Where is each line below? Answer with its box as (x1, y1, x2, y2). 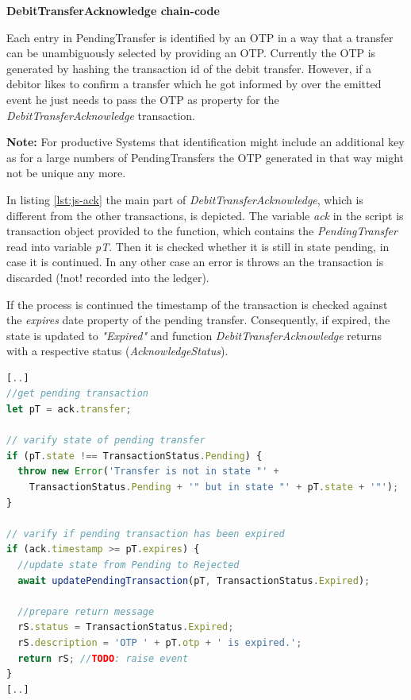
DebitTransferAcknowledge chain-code (6, 2, 220, 18)
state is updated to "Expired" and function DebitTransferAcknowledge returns (6, 327, 382, 343)
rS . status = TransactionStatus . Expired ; (17, 621, 234, 633)
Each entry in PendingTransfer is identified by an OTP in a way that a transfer (6, 29, 394, 45)
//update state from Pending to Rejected (17, 559, 240, 570)
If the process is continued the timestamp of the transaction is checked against (6, 296, 388, 312)
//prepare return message (17, 605, 155, 617)
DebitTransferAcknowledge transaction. (6, 106, 196, 123)
